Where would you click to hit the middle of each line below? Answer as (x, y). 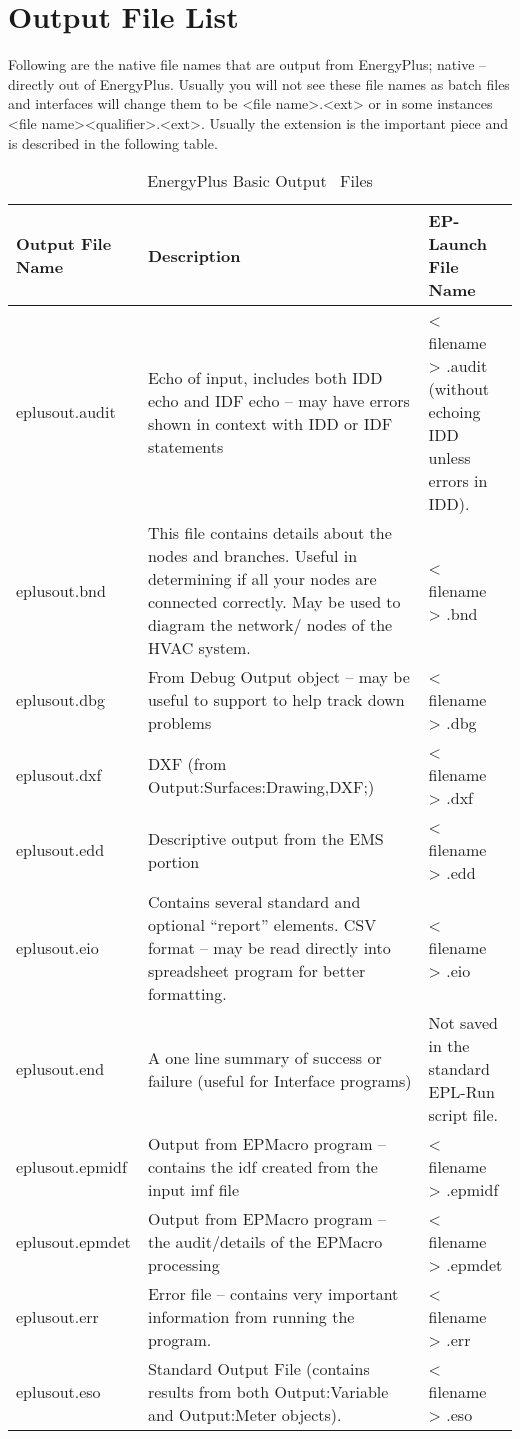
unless (449, 458)
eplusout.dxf (59, 775)
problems (179, 723)
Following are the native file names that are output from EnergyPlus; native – (247, 64)
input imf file (193, 1190)
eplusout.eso (58, 1392)
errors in (458, 481)
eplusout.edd (60, 850)
